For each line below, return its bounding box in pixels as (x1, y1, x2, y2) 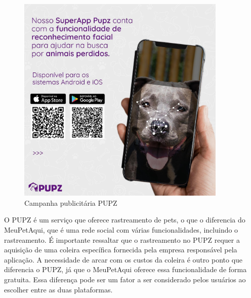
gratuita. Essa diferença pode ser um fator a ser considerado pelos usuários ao (4, 274, 246, 285)
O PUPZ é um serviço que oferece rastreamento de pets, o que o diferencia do (4, 214, 245, 225)
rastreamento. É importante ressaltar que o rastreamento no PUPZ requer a (4, 234, 240, 245)
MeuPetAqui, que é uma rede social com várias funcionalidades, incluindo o (4, 225, 238, 235)
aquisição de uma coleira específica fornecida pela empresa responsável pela (4, 244, 237, 255)
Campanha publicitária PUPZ (24, 197, 117, 208)
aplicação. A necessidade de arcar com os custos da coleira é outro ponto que (4, 254, 243, 265)
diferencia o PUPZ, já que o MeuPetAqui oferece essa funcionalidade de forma (4, 264, 247, 275)
